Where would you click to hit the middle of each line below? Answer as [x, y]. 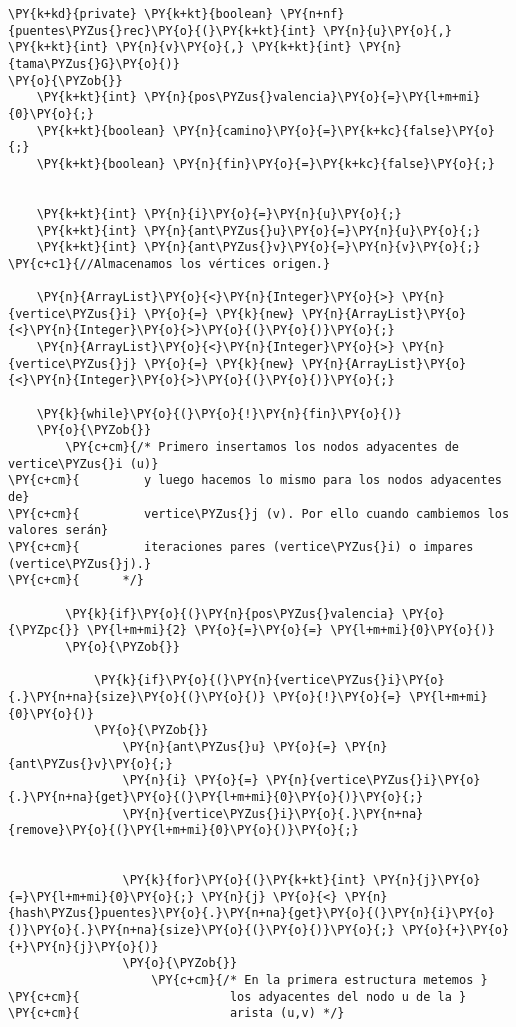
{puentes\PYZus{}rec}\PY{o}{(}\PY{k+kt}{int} [162, 30]
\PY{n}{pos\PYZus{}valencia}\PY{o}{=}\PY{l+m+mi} [312, 97]
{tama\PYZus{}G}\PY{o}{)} [94, 63]
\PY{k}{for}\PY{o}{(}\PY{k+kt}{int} [244, 880]
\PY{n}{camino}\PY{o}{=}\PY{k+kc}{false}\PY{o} [333, 130]
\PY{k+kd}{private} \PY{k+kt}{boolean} [140, 14]
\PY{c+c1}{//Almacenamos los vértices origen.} [169, 263]
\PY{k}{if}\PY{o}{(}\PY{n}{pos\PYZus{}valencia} [230, 613]
